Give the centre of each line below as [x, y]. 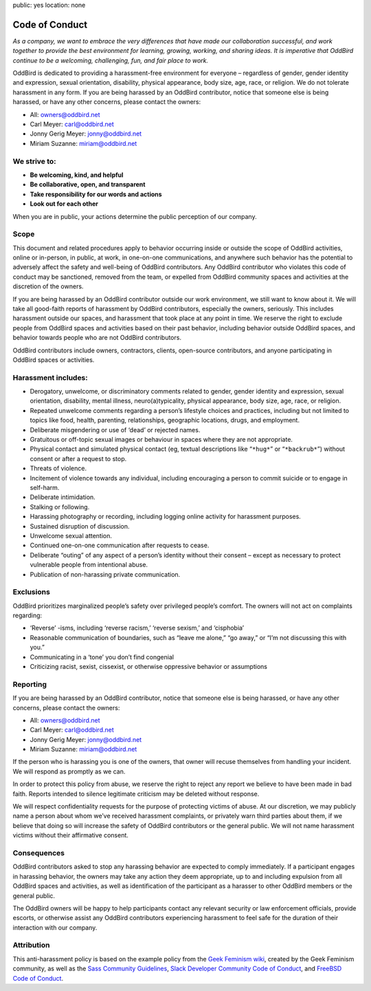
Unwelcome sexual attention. [71, 535]
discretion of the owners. [48, 286]
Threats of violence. [58, 469]
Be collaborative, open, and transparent [88, 184]
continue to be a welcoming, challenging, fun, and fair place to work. [111, 60]
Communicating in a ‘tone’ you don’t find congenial [102, 657]
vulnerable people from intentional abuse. [89, 565]
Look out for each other [64, 204]
